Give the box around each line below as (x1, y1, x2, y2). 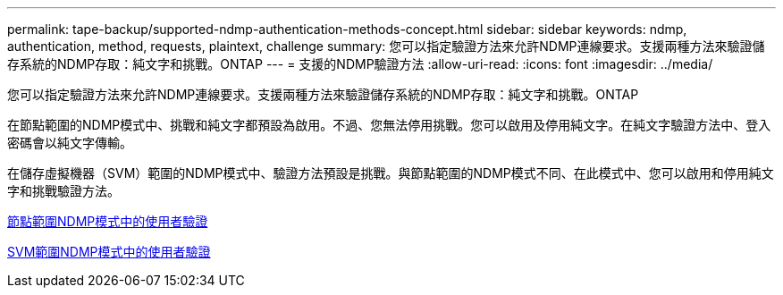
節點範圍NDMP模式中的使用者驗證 (7, 214, 208, 229)
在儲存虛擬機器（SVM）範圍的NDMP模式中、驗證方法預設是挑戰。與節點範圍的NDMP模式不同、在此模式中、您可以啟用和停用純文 (7, 165, 774, 181)
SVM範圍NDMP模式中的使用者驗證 (7, 244, 211, 259)
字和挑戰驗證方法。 (7, 183, 120, 198)
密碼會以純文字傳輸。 (7, 135, 132, 150)
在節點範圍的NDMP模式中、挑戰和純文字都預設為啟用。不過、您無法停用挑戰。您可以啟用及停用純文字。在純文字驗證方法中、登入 (7, 117, 771, 132)
